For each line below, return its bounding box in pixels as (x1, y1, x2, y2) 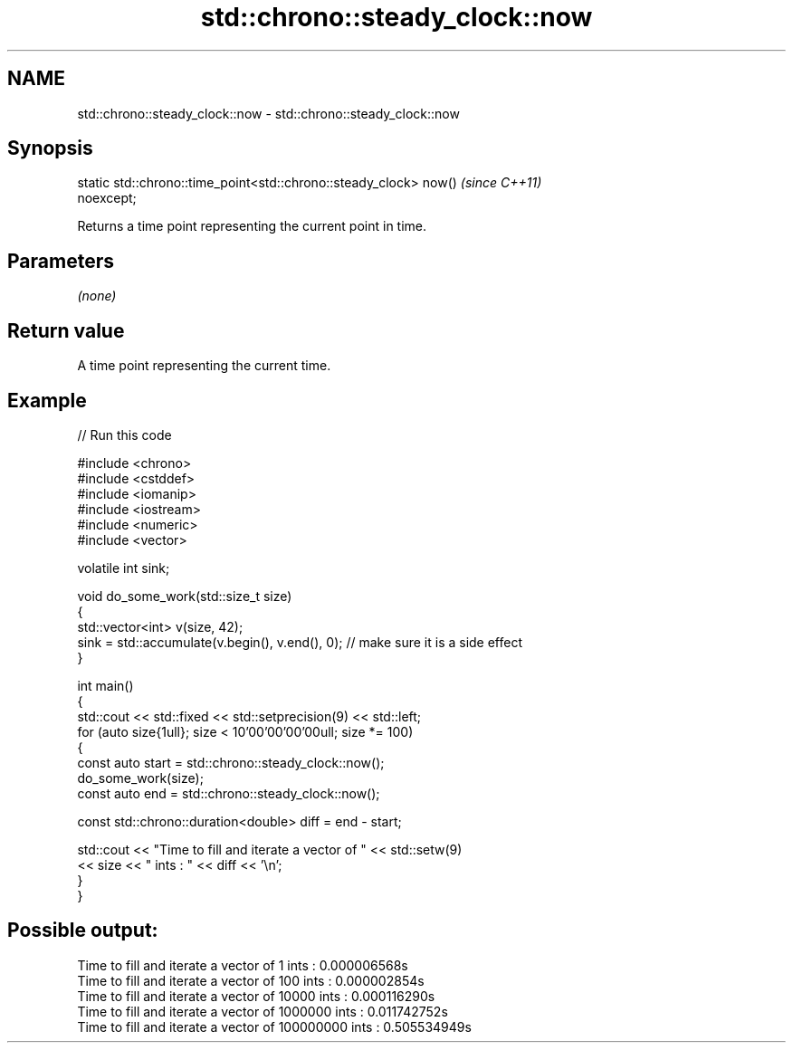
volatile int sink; (77, 559, 170, 576)
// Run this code (77, 426, 172, 443)
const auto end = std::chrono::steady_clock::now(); (77, 785, 380, 801)
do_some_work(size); (77, 769, 204, 786)
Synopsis (7, 137, 93, 160)
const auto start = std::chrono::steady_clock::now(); (77, 754, 385, 770)
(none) (77, 288, 117, 304)
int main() (77, 677, 134, 693)
